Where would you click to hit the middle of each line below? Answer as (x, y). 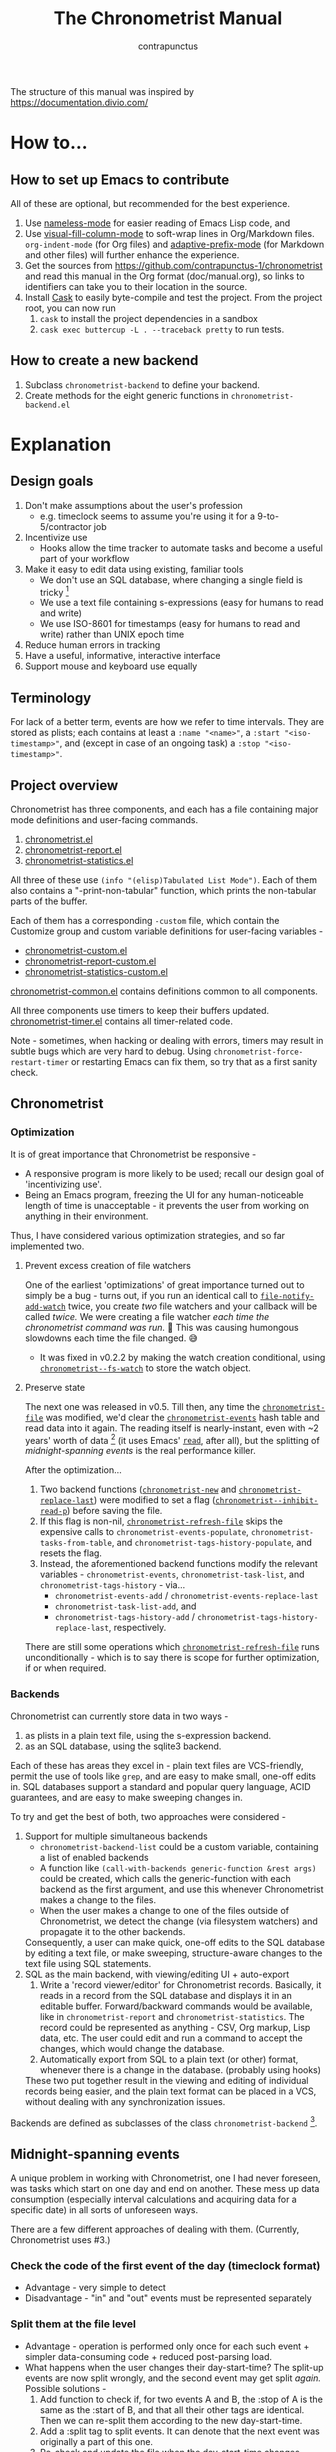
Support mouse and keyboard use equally (111, 666)
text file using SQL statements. (88, 1963)
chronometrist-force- (258, 1052)
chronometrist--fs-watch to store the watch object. (145, 1368)
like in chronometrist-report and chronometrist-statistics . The (172, 2016)
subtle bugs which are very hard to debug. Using (111, 1051)
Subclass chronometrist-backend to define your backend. (142, 384)
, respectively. (137, 1628)
